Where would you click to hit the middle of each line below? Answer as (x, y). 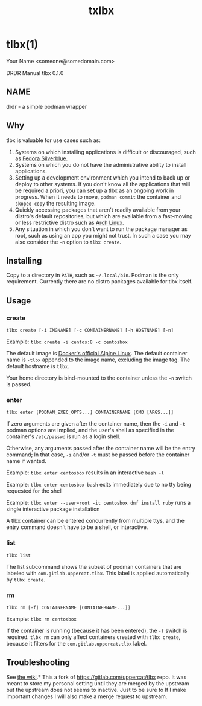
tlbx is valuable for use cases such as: (53, 140)
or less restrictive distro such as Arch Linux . (70, 222)
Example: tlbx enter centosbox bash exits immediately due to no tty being (99, 485)
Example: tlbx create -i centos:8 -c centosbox (67, 342)
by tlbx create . (26, 579)
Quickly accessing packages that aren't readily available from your (98, 210)
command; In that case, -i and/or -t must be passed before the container (98, 455)
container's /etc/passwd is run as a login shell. (63, 436)
